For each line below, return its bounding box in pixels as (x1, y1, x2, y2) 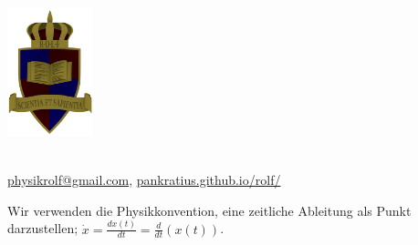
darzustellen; (7, 219, 78, 238)
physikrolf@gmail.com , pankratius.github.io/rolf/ (7, 170, 281, 189)
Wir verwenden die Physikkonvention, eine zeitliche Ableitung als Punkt (7, 200, 412, 219)
